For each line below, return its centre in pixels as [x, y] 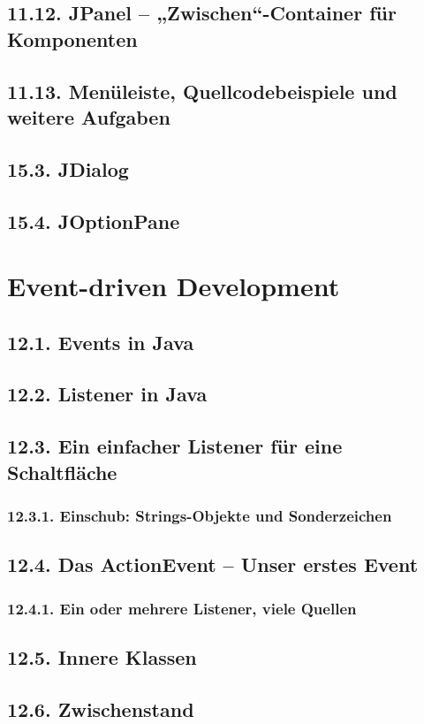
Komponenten [72, 38]
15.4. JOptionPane [94, 221]
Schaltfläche [62, 472]
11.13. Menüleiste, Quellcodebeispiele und [202, 91]
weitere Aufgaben [89, 116]
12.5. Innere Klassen [102, 656]
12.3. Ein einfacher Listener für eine [175, 446]
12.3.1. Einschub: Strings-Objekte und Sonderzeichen [200, 515]
